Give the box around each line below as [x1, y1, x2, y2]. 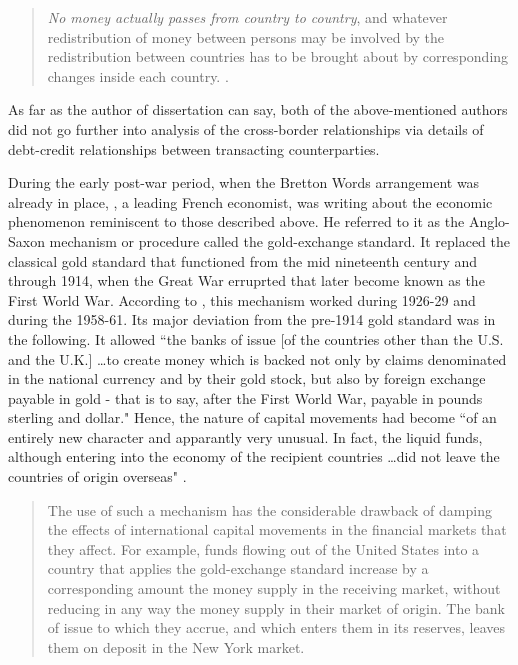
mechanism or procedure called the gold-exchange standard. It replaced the [49, 230, 511, 251]
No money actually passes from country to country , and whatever [47, 7, 448, 27]
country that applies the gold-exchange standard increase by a [47, 558, 429, 579]
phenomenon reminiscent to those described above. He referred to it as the [8, 211, 465, 232]
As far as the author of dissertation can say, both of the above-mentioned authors [8, 99, 508, 120]
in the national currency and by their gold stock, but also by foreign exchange [8, 368, 486, 389]
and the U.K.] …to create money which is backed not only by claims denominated [8, 348, 507, 369]
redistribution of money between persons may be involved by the [47, 26, 445, 47]
